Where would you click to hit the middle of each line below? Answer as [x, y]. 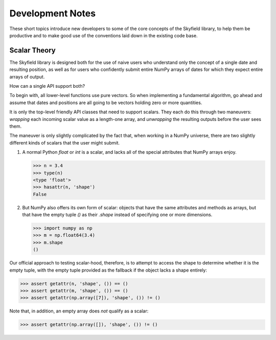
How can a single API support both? [47, 86]
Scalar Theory [32, 50]
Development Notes [53, 13]
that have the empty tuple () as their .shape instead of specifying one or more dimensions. [117, 215]
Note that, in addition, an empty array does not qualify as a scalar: [79, 311]
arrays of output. [27, 77]
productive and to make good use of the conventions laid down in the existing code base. [103, 35]
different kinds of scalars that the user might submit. [65, 142]
